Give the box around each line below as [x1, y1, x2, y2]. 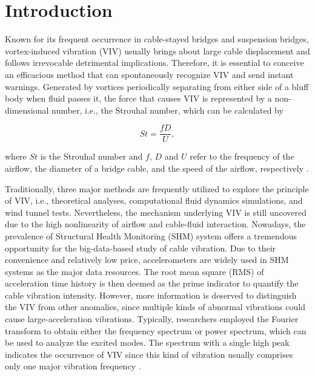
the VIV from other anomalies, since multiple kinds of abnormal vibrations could [5, 300, 305, 313]
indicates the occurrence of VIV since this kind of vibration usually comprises [5, 348, 293, 360]
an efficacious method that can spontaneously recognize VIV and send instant [5, 68, 294, 80]
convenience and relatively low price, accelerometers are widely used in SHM [5, 253, 289, 266]
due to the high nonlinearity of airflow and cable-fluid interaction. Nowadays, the [5, 218, 306, 230]
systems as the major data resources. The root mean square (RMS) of [5, 265, 264, 277]
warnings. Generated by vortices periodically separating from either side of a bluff [5, 80, 309, 92]
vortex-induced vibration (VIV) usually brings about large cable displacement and [5, 44, 310, 57]
